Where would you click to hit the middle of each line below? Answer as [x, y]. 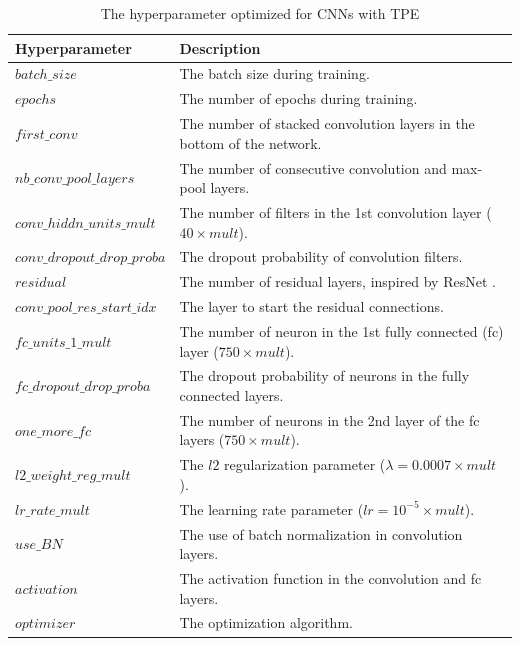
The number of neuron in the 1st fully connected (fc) [341, 330]
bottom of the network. [250, 142]
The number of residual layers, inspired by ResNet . [337, 281]
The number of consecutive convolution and [313, 167]
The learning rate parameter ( [271, 508]
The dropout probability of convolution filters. [321, 256]
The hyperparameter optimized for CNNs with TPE [260, 13]
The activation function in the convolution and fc [330, 578]
